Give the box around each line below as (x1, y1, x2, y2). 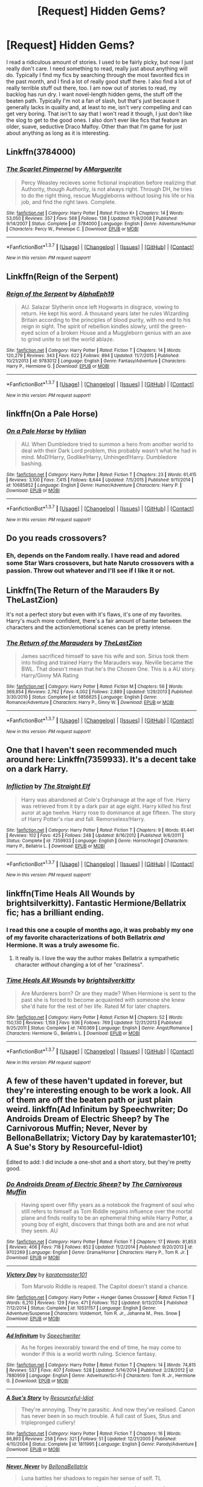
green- (170, 323, 187, 330)
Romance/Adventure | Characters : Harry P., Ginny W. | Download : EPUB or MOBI (6, 699, 174, 706)
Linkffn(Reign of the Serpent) (6, 271, 119, 281)
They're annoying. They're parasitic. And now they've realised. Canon (21, 1406, 195, 1414)
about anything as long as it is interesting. (6, 129, 110, 136)
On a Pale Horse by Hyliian (6, 426, 86, 435)
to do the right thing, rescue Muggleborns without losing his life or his (21, 192, 195, 199)
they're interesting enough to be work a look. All (6, 1086, 192, 1096)
